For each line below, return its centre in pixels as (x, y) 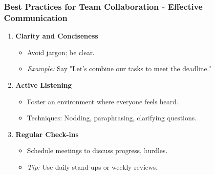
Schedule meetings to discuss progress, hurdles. (97, 150)
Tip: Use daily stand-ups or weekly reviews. (92, 166)
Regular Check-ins (47, 134)
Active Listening (43, 85)
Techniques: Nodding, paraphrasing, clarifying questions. (112, 118)
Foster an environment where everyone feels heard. (103, 101)
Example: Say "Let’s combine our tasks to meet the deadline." (119, 68)
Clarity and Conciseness (57, 36)
